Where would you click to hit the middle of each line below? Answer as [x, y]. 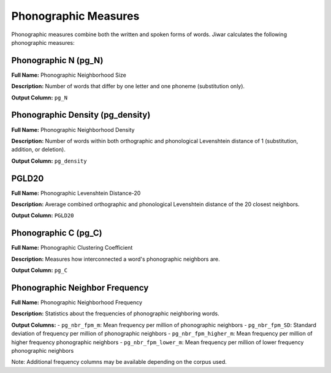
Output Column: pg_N [39, 98]
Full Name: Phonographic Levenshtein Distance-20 [76, 193]
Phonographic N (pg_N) [57, 60]
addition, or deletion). [38, 150]
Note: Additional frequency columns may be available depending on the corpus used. [119, 362]
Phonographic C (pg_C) [57, 233]
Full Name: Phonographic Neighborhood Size [69, 75]
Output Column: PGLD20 [43, 215]
